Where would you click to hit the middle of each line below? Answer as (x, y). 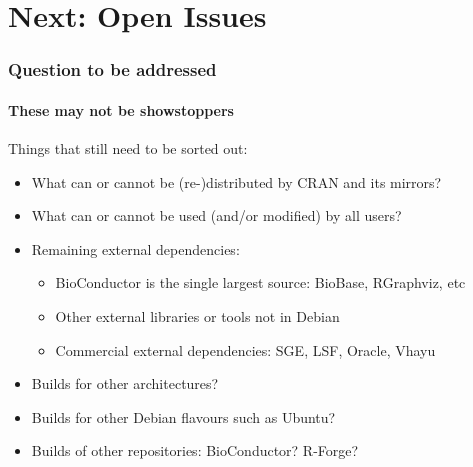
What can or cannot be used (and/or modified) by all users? (216, 215)
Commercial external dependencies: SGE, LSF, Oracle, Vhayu (245, 349)
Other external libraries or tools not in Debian (197, 315)
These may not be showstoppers (121, 109)
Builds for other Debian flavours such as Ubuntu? (183, 416)
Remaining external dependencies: (135, 248)
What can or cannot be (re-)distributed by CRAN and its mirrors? (236, 181)
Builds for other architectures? (125, 383)
